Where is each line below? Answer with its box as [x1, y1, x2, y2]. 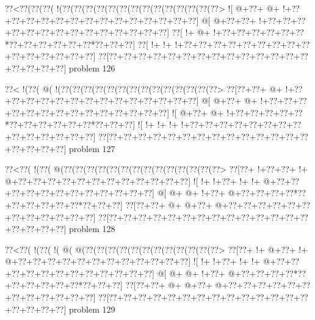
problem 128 [68, 222, 115, 235]
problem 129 [68, 302, 115, 315]
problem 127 [68, 142, 115, 155]
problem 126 [68, 61, 115, 74]
